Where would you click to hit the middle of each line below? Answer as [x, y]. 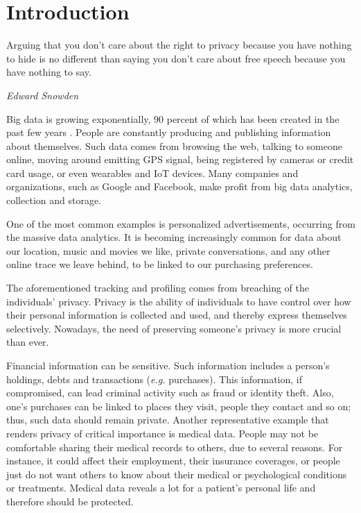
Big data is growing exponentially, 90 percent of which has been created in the [173, 118]
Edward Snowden [43, 95]
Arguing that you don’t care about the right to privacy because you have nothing [179, 45]
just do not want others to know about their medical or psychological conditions [177, 474]
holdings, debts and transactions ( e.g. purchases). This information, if [155, 379]
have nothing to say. [49, 72]
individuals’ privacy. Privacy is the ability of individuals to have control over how [179, 301]
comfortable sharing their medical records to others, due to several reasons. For [175, 447]
